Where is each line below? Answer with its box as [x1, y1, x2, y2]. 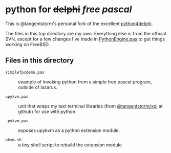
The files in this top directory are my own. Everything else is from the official [5, 30, 166, 36]
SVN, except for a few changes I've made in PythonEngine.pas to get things [5, 36, 165, 42]
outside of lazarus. [18, 84, 57, 90]
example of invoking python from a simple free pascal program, [18, 78, 152, 85]
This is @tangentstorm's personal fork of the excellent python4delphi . [5, 20, 153, 27]
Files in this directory [5, 56, 74, 65]
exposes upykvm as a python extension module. [18, 127, 120, 134]
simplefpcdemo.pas [5, 70, 45, 75]
